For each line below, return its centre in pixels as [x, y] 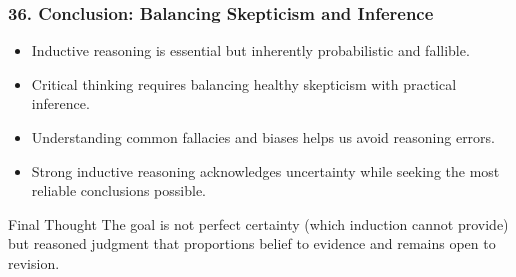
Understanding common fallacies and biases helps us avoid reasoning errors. [263, 137]
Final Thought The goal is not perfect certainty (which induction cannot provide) [258, 223]
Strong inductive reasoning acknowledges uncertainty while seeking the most [265, 170]
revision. [34, 262]
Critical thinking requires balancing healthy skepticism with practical [244, 83]
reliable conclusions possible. [118, 190]
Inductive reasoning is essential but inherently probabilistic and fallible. [250, 50]
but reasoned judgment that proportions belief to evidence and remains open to [252, 243]
